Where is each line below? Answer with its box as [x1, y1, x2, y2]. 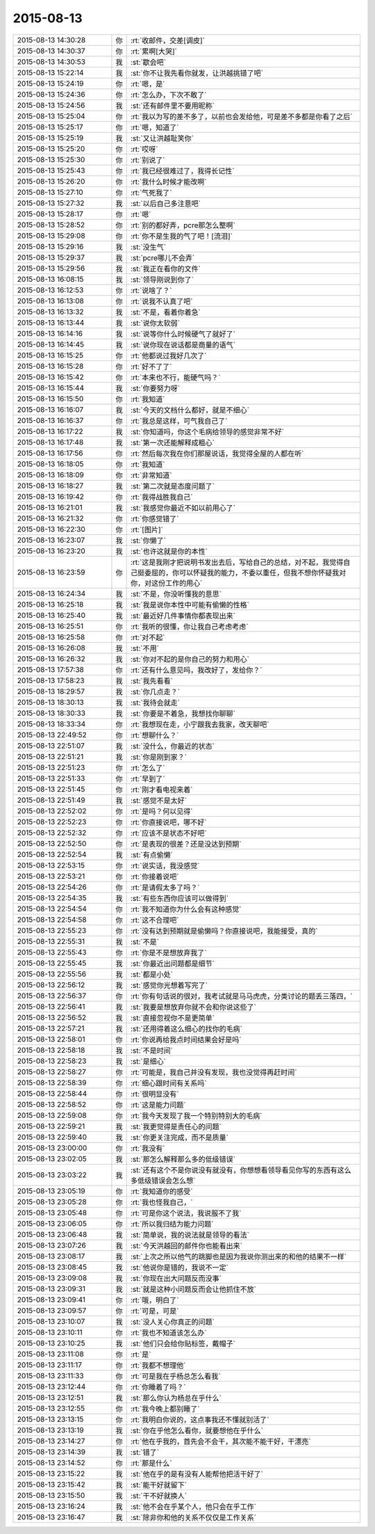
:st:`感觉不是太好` [130, 795, 187, 805]
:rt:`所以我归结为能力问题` [130, 1219, 214, 1229]
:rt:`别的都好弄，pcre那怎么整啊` [130, 220, 235, 230]
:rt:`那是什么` [130, 1458, 172, 1468]
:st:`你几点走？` [130, 687, 181, 696]
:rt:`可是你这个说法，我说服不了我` [130, 1208, 242, 1217]
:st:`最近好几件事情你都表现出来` [130, 611, 236, 621]
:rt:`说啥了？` [130, 285, 172, 295]
